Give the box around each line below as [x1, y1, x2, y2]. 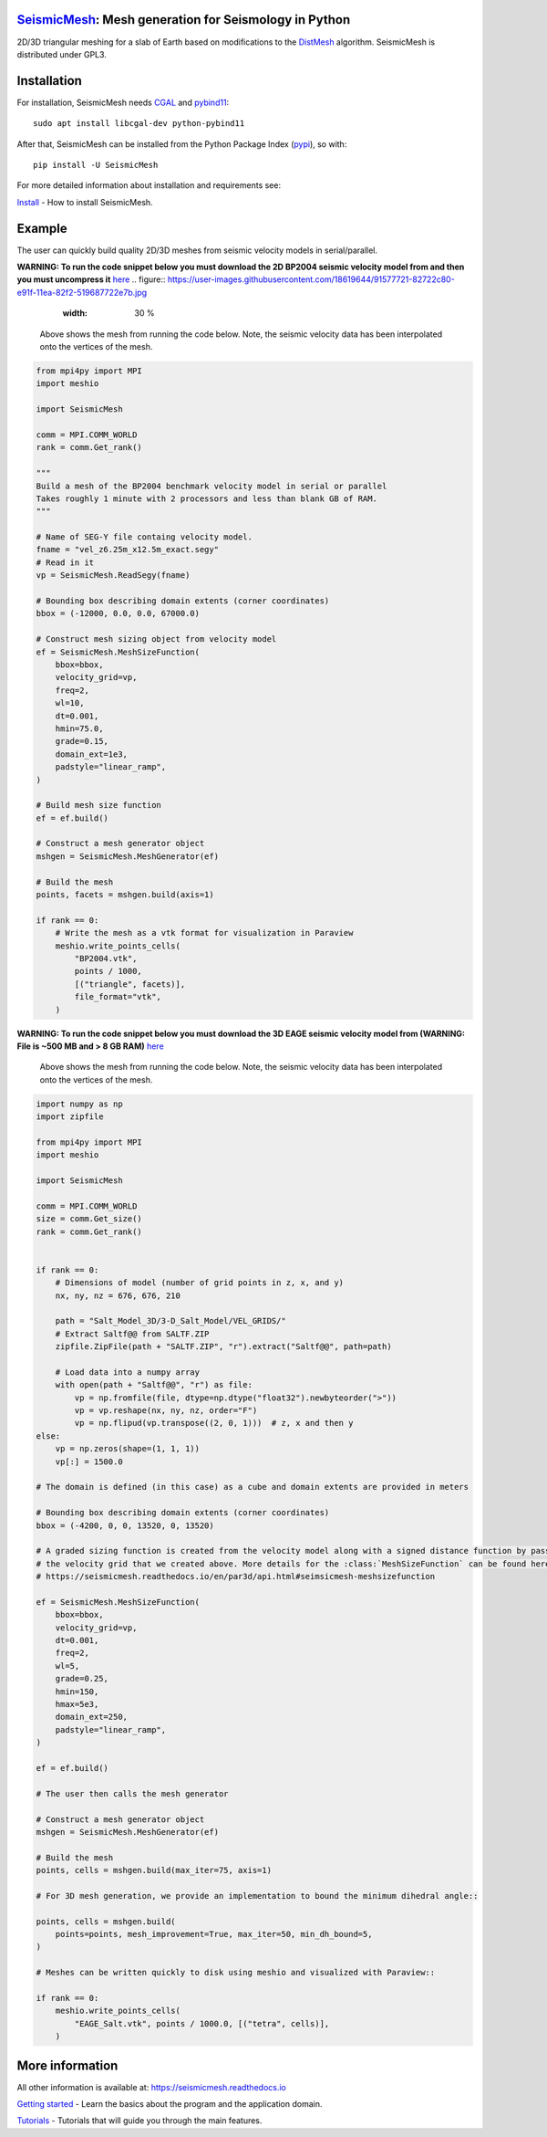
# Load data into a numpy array [55, 1367, 201, 1378]
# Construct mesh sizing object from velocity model [36, 634, 277, 644]
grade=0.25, [55, 1673, 109, 1684]
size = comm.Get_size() [36, 1214, 143, 1224]
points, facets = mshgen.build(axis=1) [36, 890, 214, 900]
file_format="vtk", [74, 991, 161, 1002]
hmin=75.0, [55, 723, 104, 734]
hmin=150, [55, 1686, 99, 1697]
